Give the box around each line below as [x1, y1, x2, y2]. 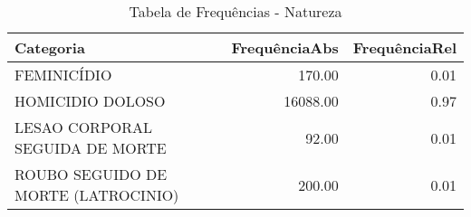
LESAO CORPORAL [14, 117, 153, 137]
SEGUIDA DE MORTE [14, 137, 167, 158]
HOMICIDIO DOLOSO [14, 90, 166, 111]
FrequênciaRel [352, 37, 457, 58]
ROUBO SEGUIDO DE [14, 164, 168, 184]
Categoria [14, 37, 85, 58]
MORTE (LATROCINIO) [14, 184, 179, 205]
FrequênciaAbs [231, 37, 339, 58]
